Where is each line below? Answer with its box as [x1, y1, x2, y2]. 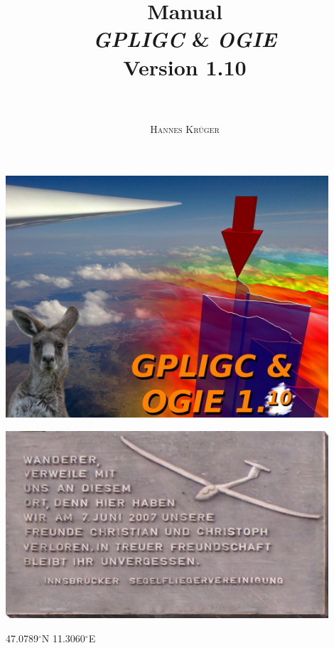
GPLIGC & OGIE [93, 24, 276, 54]
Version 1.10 [123, 52, 247, 81]
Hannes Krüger [150, 121, 220, 136]
